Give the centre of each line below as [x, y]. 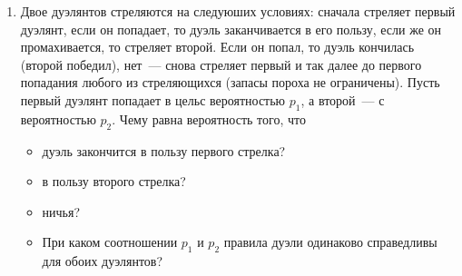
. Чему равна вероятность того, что [209, 118]
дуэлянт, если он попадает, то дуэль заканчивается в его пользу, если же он [231, 29]
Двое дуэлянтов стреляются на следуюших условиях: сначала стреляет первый [238, 11]
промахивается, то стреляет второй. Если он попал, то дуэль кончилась [217, 47]
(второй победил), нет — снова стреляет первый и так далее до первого [221, 64]
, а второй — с [343, 99]
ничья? [61, 211]
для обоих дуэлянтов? [103, 261]
